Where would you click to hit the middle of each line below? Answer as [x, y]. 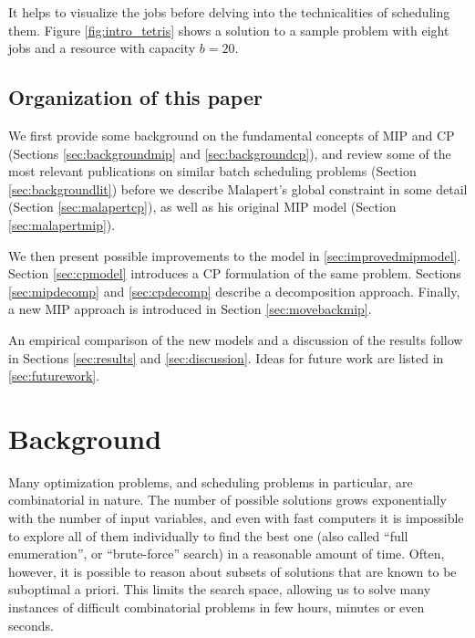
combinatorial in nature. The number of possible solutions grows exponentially [227, 500]
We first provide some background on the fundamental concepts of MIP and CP [232, 135]
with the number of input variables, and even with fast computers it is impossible [236, 518]
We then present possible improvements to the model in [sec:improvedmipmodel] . [235, 255]
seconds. [31, 625]
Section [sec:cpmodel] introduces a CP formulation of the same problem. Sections [235, 273]
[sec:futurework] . [54, 376]
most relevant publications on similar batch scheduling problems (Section [212, 171]
